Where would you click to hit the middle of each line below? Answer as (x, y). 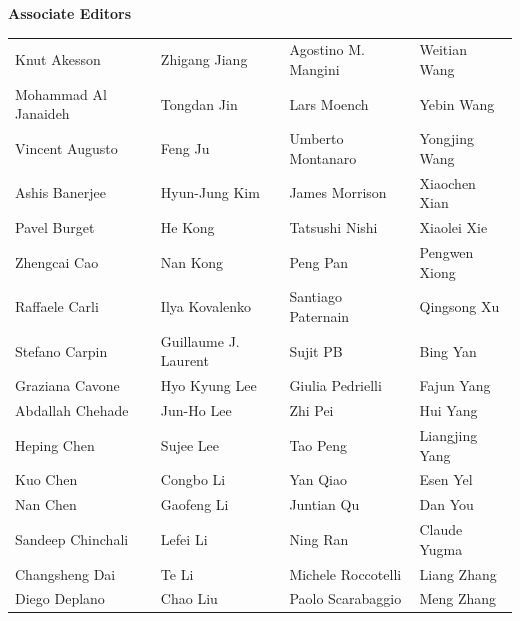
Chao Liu (189, 598)
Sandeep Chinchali (72, 538)
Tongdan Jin (199, 103)
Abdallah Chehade (72, 410)
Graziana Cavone (67, 385)
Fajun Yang (455, 385)
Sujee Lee (189, 444)
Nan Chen (46, 504)
